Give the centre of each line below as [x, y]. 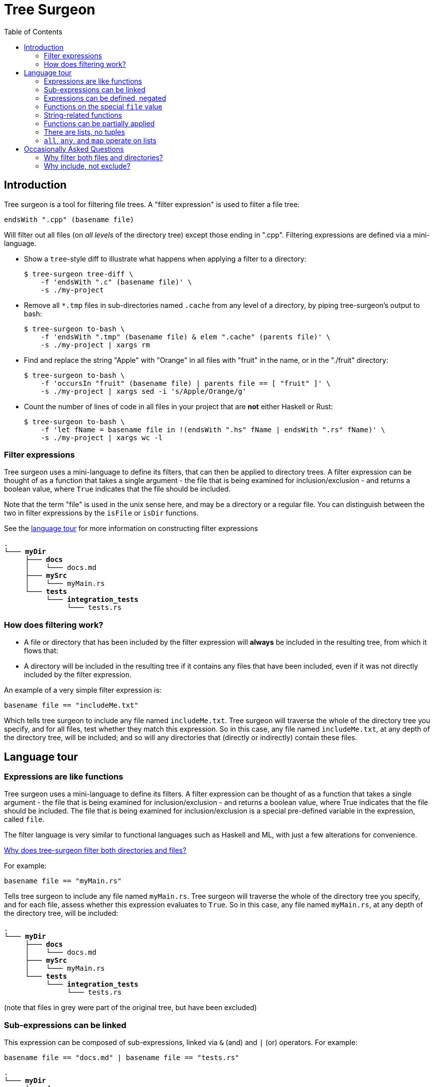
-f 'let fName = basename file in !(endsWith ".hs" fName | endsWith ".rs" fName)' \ [213, 429]
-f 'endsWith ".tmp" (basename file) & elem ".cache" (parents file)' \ [186, 337]
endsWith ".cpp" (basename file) [69, 219]
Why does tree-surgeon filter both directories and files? [95, 850]
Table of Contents [33, 31]
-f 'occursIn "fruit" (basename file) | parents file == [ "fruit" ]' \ [186, 383]
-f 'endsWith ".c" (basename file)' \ [116, 282]
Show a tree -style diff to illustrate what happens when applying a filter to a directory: [165, 259]
